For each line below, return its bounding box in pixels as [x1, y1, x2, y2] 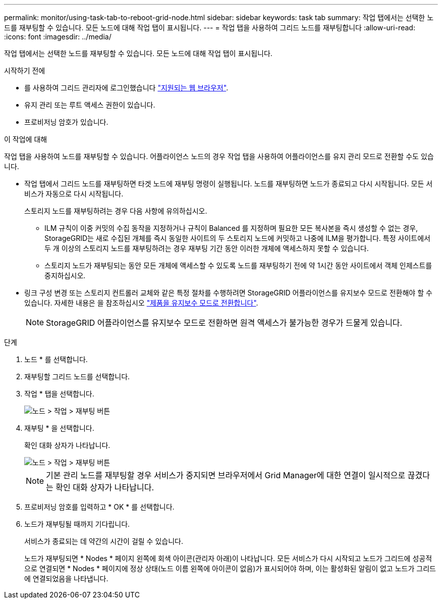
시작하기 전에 [4, 66, 45, 75]
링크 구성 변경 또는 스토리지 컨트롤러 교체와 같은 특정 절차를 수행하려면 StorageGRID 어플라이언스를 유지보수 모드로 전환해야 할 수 [24, 288, 432, 297]
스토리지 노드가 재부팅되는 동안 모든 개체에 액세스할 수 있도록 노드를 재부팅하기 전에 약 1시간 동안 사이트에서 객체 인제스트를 [44, 261, 432, 270]
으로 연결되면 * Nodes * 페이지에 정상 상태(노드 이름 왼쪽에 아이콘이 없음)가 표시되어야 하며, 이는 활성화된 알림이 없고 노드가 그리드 [24, 564, 436, 573]
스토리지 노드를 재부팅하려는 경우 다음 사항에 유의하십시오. [24, 207, 207, 215]
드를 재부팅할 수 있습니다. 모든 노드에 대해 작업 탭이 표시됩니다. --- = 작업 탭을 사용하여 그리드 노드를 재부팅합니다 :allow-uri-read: [4, 23, 415, 32]
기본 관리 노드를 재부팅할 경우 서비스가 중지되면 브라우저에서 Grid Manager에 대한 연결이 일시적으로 [46, 470, 406, 480]
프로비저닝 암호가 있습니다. [24, 118, 108, 126]
